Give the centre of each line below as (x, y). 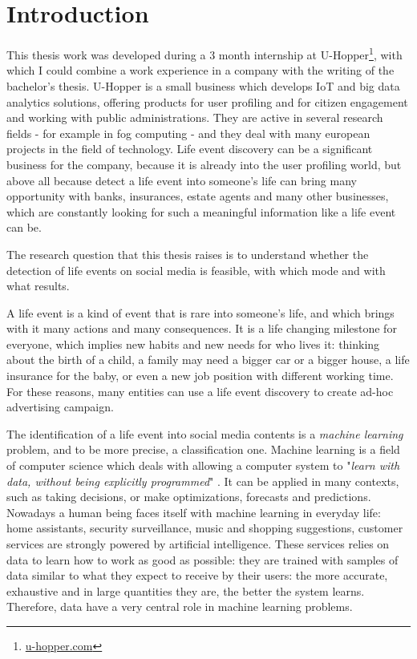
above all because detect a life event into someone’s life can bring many (182, 180)
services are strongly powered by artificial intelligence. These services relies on (198, 544)
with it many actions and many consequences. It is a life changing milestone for (202, 328)
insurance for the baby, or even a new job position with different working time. (200, 376)
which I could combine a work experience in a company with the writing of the (200, 70)
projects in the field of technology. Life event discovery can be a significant (190, 149)
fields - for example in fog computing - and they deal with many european (188, 133)
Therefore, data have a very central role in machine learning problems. (180, 606)
